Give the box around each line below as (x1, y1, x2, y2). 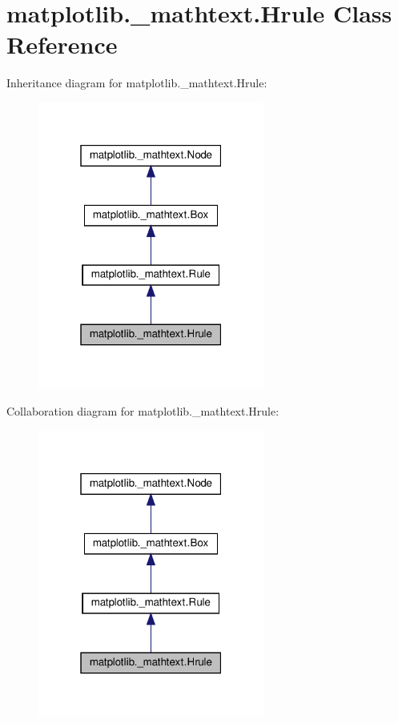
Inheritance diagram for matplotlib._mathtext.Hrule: (6, 74, 267, 91)
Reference (6, 28, 118, 61)
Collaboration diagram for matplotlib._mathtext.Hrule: (6, 402, 279, 419)
